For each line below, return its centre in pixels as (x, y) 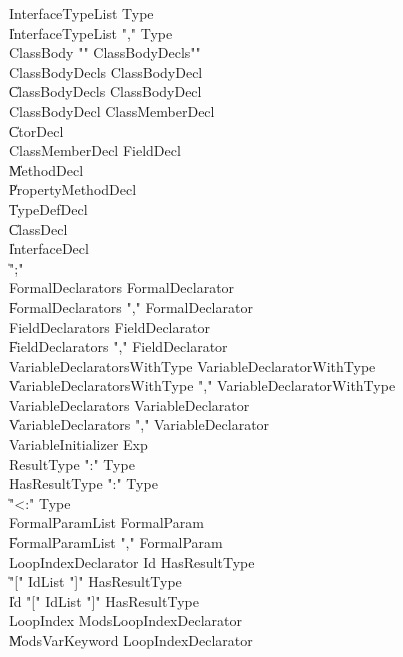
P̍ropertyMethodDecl (73, 189)
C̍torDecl (36, 130)
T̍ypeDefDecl (48, 208)
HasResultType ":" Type (83, 483)
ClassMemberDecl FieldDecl (95, 150)
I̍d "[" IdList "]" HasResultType (104, 600)
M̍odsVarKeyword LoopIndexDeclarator (131, 640)
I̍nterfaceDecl (49, 248)
